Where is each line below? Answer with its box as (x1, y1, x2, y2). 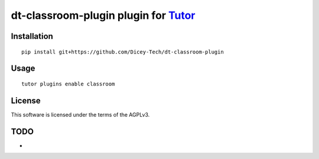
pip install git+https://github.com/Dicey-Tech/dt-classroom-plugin (21, 48, 224, 55)
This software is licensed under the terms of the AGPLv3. (11, 111, 150, 118)
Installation (11, 31, 53, 41)
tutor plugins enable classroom (21, 80, 115, 87)
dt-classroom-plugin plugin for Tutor (11, 9, 196, 22)
